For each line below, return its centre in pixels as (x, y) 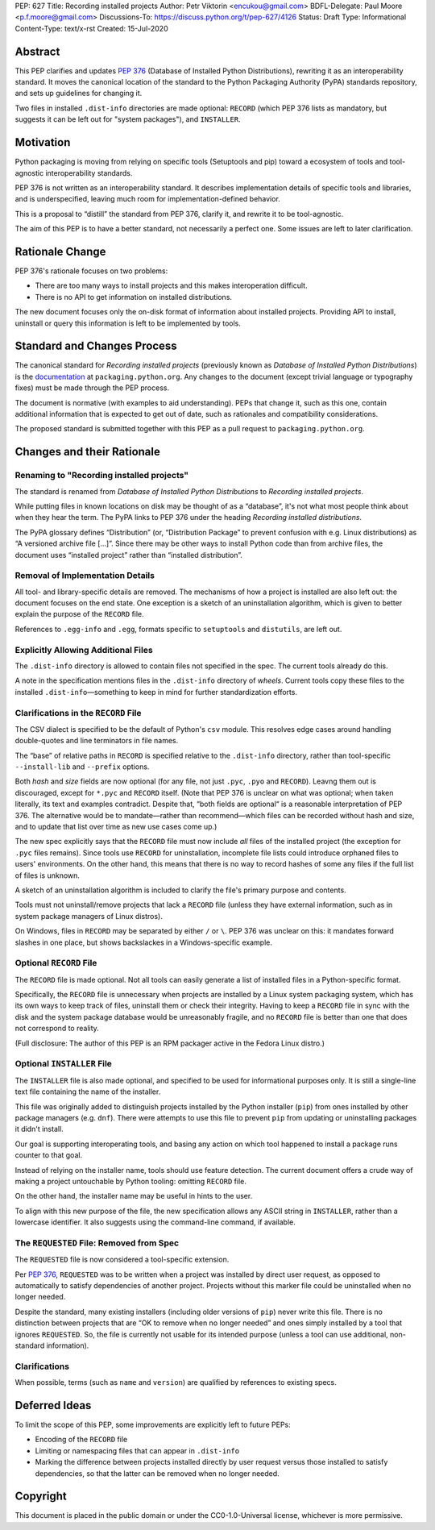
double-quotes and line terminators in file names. (97, 741)
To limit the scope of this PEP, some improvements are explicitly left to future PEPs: (153, 1425)
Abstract (37, 51)
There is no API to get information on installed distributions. (134, 297)
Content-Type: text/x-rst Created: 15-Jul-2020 (91, 28)
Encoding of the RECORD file (81, 1440)
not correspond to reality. (57, 1029)
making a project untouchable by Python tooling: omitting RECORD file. (131, 1181)
